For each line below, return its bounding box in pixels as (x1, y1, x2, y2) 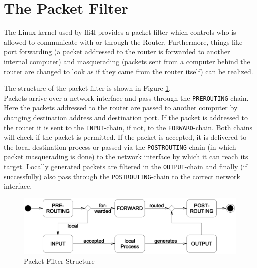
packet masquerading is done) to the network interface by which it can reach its (4, 151, 248, 162)
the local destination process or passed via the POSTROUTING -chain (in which (4, 141, 236, 152)
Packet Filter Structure (24, 255, 95, 266)
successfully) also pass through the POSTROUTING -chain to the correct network (4, 171, 240, 181)
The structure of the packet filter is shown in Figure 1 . (4, 83, 171, 93)
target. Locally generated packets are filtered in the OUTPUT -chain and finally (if (4, 161, 247, 172)
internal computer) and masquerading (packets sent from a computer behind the (4, 56, 250, 66)
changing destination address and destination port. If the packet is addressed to (4, 112, 248, 122)
